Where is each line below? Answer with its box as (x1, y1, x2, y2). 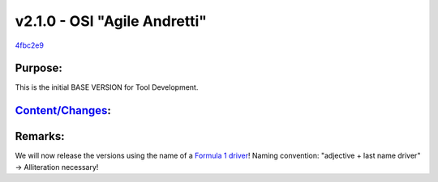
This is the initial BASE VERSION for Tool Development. (15, 83, 199, 92)
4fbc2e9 (15, 40, 45, 50)
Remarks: (15, 129, 65, 143)
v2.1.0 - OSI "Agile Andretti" (15, 12, 207, 30)
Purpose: (15, 61, 62, 75)
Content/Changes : (15, 104, 111, 117)
